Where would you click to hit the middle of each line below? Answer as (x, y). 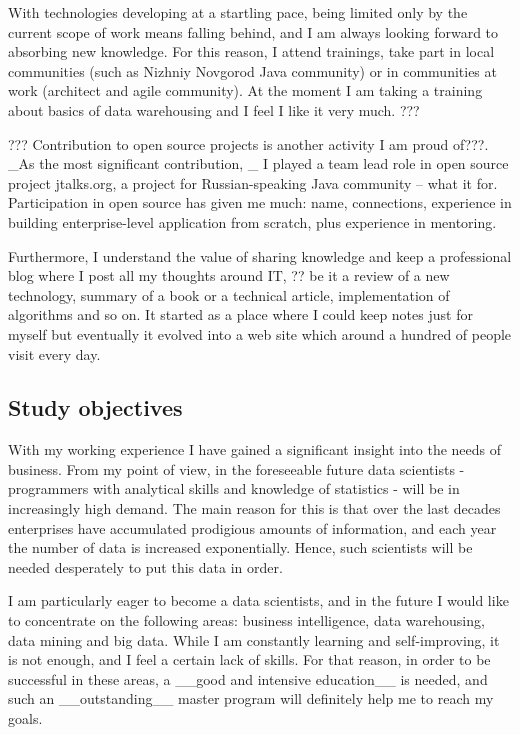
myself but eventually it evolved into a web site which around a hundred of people (260, 333)
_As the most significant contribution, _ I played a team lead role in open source (258, 163)
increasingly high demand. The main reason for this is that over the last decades (254, 508)
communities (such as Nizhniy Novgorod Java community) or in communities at (252, 70)
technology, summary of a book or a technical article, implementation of (229, 294)
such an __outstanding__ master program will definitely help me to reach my (251, 698)
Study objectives (95, 407)
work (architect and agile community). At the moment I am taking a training (245, 90)
